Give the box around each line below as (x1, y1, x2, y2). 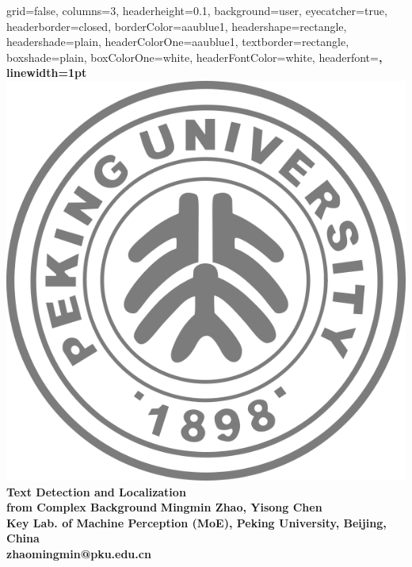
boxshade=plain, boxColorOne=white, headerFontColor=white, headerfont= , (6, 48, 383, 65)
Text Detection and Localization (6, 483, 186, 500)
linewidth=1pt (6, 64, 87, 81)
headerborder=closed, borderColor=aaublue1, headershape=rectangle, (6, 17, 347, 34)
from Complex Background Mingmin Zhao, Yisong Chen (6, 499, 322, 515)
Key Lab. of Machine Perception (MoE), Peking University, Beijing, (6, 514, 387, 531)
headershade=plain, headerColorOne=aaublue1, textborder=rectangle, (6, 33, 349, 50)
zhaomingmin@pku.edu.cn (6, 545, 151, 561)
